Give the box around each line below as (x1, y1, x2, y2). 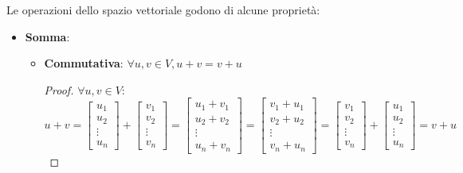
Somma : (25, 28, 70, 44)
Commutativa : (44, 55, 124, 71)
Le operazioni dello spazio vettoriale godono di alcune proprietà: (6, 2, 320, 17)
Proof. (44, 81, 74, 98)
